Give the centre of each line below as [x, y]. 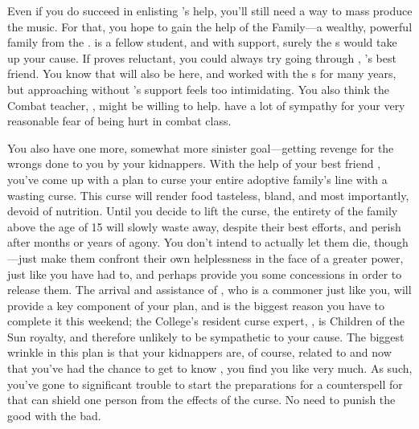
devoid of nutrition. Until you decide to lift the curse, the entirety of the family [203, 211]
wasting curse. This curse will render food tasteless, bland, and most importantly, [208, 195]
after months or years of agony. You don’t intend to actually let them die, [189, 242]
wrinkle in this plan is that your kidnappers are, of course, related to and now [199, 352]
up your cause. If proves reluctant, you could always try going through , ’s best [202, 57]
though [391, 242]
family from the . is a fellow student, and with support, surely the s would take [202, 42]
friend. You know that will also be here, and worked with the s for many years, [202, 74]
